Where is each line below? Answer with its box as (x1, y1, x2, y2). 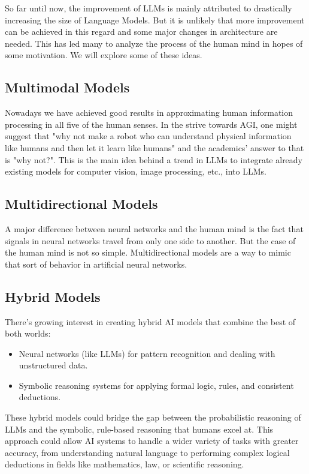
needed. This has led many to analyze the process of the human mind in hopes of (5, 37, 303, 49)
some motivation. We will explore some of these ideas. (5, 49, 202, 61)
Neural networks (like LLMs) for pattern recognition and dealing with (19, 347, 275, 359)
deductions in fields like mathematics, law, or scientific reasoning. (5, 458, 244, 470)
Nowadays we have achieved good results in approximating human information (5, 106, 293, 119)
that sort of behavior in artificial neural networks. (5, 257, 187, 270)
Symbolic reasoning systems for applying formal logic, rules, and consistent (19, 379, 294, 391)
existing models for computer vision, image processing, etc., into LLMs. (5, 165, 266, 178)
